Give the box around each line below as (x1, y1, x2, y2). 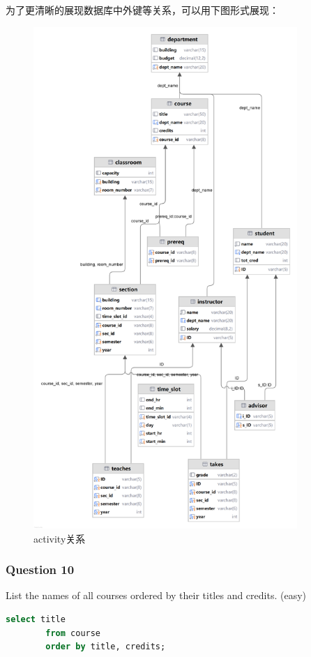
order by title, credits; (45, 642, 166, 652)
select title (6, 614, 66, 624)
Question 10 (6, 561, 75, 578)
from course (45, 628, 101, 638)
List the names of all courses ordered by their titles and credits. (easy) (6, 588, 307, 603)
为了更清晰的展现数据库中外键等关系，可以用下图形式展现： (6, 3, 279, 17)
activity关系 (33, 531, 86, 545)
